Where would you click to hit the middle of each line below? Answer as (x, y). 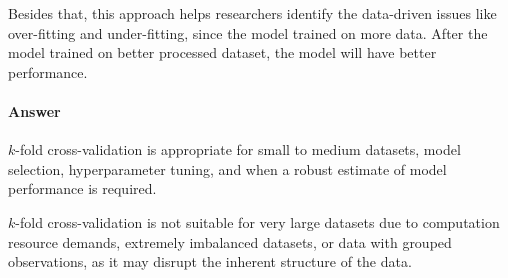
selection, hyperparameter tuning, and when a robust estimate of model (227, 168)
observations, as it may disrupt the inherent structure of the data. (210, 261)
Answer (34, 110)
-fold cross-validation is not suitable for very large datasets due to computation (257, 221)
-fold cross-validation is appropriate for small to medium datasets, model (238, 149)
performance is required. (82, 188)
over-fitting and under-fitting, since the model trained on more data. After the (248, 32)
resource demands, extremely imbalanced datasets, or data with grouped (230, 241)
